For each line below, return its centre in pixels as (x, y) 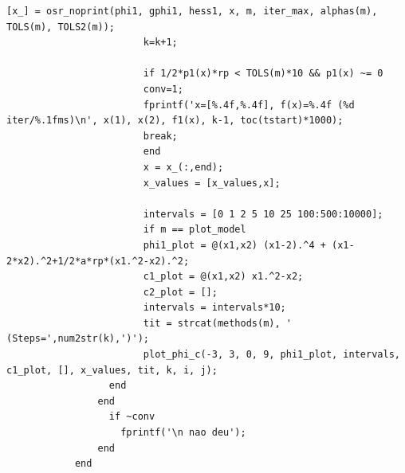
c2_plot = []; (180, 292)
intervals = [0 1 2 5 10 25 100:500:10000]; (263, 214)
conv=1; (163, 89)
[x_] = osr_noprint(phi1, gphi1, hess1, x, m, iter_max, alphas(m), (192, 11)
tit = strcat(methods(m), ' (217, 323)
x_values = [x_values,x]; (212, 183)
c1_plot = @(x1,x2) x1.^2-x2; (223, 277)
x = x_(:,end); (183, 167)
